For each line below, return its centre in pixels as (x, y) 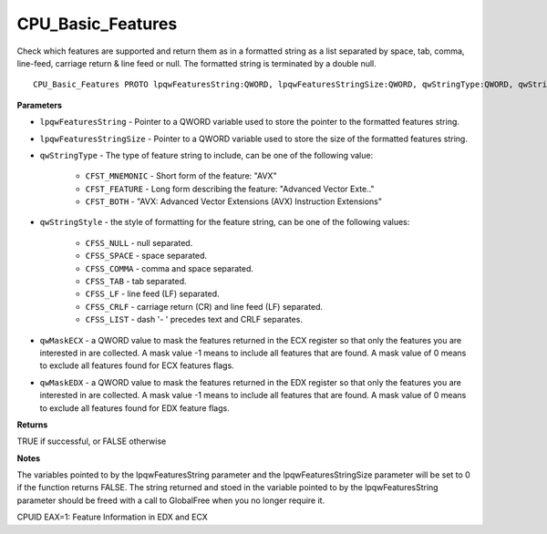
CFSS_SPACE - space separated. (146, 256)
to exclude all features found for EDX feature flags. (134, 408)
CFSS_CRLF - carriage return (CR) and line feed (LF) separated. (204, 306)
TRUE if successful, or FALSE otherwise (92, 441)
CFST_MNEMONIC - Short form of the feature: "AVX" (181, 176)
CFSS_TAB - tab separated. (136, 282)
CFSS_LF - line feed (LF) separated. (152, 294)
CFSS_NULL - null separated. (139, 242)
